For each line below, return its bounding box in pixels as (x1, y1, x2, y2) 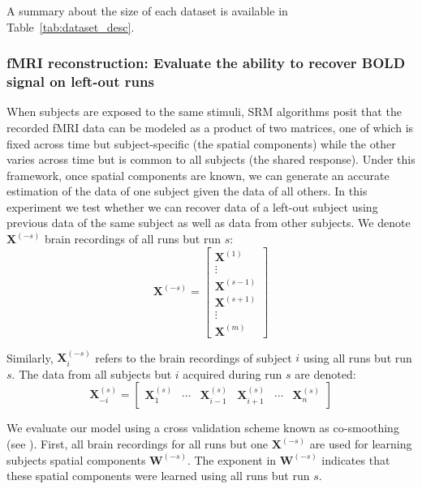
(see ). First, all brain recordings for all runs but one (6, 435, 268, 453)
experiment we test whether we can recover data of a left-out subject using (6, 198, 378, 215)
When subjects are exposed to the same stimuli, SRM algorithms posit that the (6, 103, 402, 120)
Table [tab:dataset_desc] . (6, 18, 135, 35)
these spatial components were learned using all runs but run (6, 467, 310, 484)
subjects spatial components (6, 451, 146, 468)
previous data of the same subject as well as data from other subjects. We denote (6, 214, 411, 231)
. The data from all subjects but (11, 365, 172, 382)
